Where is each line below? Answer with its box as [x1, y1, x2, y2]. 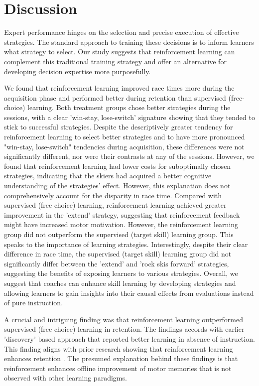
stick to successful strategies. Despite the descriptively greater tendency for [4, 122, 233, 132]
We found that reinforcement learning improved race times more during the [4, 83, 235, 93]
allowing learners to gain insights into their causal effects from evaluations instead [4, 287, 254, 298]
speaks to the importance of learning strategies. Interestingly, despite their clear [4, 239, 248, 249]
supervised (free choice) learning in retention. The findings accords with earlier [4, 324, 245, 334]
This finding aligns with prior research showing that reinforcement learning [4, 343, 233, 354]
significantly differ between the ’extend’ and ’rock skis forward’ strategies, [4, 258, 229, 268]
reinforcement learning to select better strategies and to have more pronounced [4, 131, 245, 142]
